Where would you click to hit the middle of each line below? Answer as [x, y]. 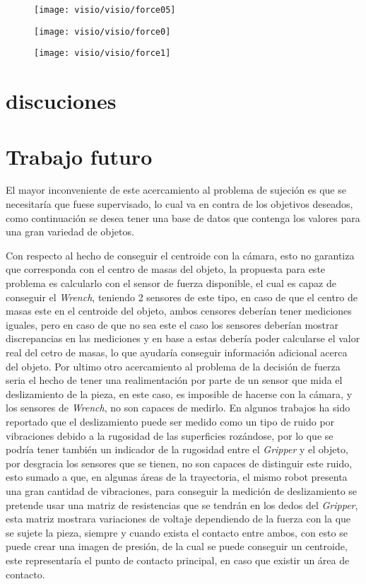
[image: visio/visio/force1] [102, 53]
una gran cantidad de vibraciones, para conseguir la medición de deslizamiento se [182, 490]
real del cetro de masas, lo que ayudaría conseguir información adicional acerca [177, 352]
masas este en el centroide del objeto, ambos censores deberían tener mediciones [179, 311]
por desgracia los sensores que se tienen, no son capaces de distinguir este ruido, [179, 463]
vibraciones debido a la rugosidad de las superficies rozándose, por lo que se [170, 435]
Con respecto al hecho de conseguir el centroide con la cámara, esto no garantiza [180, 255]
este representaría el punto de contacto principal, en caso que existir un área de [178, 560]
